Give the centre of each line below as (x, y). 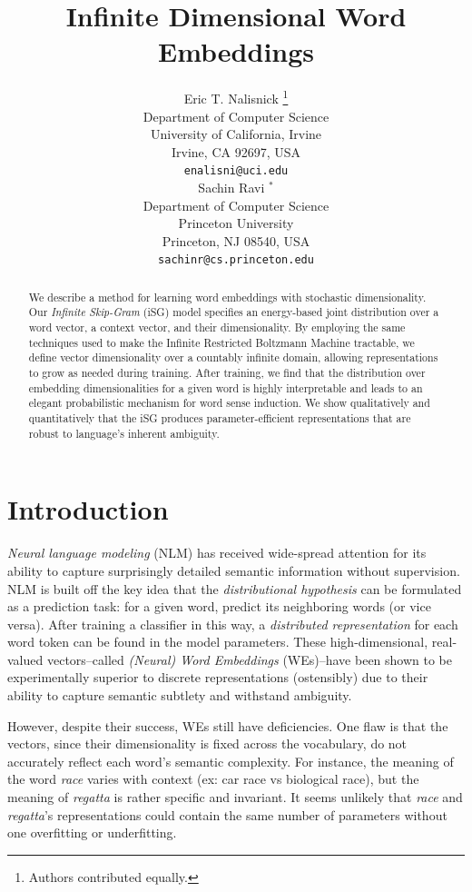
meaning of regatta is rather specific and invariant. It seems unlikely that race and (235, 797)
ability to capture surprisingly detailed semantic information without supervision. (234, 570)
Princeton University (236, 223)
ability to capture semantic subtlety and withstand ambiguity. (180, 695)
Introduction (88, 509)
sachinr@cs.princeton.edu (236, 260)
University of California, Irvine (236, 134)
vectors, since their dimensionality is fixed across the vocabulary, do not (207, 743)
